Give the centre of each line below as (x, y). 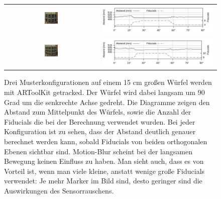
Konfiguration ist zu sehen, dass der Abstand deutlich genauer (100, 131)
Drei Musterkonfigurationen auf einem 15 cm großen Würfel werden (108, 82)
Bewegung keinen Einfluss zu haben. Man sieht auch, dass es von (104, 161)
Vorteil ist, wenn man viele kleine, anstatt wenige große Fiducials (104, 171)
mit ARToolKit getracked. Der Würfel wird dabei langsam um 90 (104, 92)
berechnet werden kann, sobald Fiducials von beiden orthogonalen (106, 141)
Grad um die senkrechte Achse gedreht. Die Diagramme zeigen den (107, 102)
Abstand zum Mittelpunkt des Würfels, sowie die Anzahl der (98, 112)
